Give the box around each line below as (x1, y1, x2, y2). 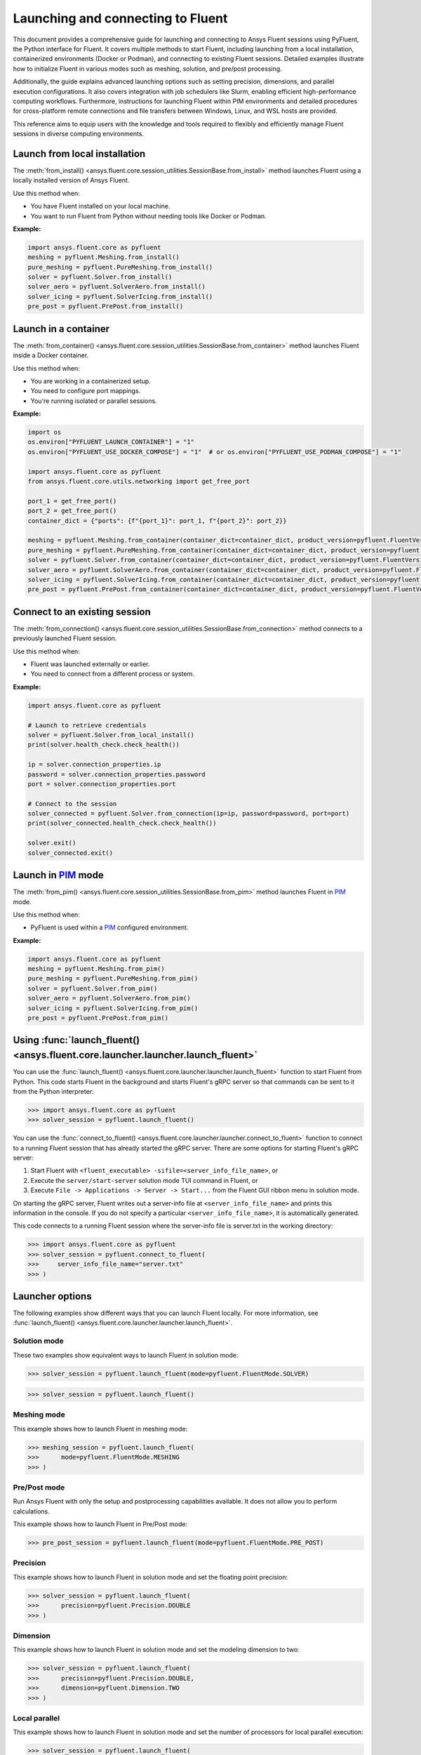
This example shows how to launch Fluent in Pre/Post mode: (13, 1520, 188, 1528)
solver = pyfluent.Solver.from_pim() (27, 984, 158, 993)
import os (27, 428, 62, 437)
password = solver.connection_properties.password (27, 770, 206, 779)
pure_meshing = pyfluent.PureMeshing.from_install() (27, 263, 213, 271)
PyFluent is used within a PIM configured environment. (30, 923, 189, 932)
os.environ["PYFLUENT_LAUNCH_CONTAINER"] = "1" (27, 438, 194, 446)
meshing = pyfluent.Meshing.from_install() (27, 253, 180, 261)
